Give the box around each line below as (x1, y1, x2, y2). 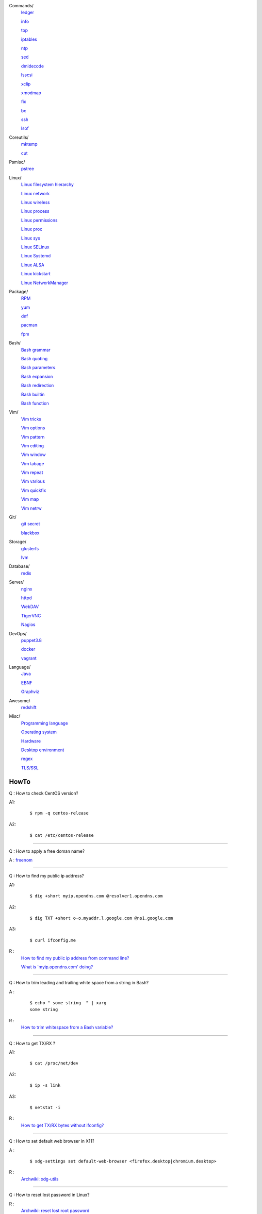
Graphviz (21, 689, 40, 694)
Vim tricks (21, 416, 41, 422)
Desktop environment (21, 747, 65, 753)
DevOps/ (9, 630, 27, 636)
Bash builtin (21, 391, 45, 397)
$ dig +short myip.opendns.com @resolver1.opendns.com (30, 894, 163, 899)
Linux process (21, 208, 49, 214)
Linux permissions (21, 217, 58, 223)
